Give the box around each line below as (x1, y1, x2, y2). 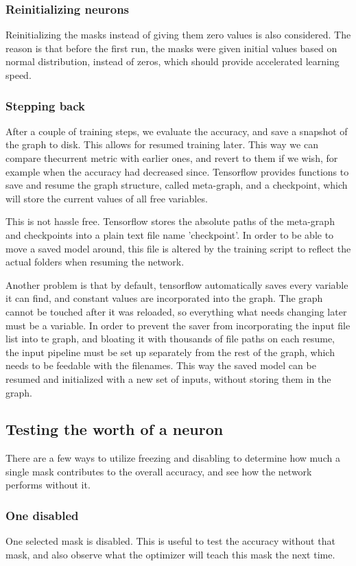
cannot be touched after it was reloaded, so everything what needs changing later (5, 304, 347, 318)
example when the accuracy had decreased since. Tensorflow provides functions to (5, 164, 349, 178)
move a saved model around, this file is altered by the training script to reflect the (5, 241, 351, 255)
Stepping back (5, 97, 86, 114)
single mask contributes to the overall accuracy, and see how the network (5, 464, 312, 478)
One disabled (5, 507, 79, 523)
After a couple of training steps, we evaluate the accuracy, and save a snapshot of (5, 123, 348, 138)
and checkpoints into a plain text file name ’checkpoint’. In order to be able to (5, 227, 334, 241)
